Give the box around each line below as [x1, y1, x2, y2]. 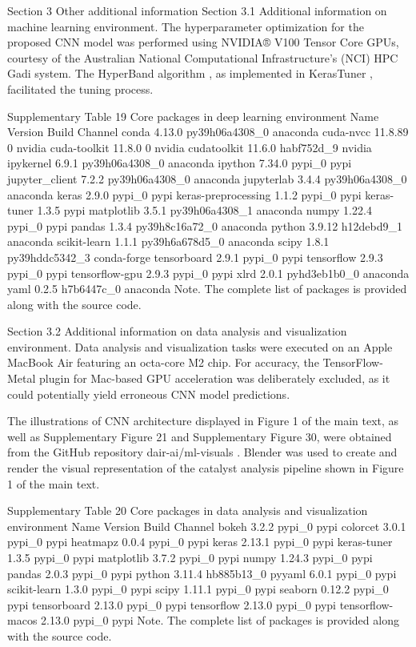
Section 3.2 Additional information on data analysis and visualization [7, 323, 347, 340]
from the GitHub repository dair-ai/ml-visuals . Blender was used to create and [7, 444, 398, 460]
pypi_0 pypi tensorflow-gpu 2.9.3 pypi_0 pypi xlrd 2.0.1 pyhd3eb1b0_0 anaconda [7, 264, 410, 281]
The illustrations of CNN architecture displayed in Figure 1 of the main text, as [7, 412, 399, 429]
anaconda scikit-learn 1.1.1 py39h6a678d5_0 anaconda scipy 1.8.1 [7, 233, 330, 250]
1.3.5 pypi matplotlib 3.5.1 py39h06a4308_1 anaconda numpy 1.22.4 [37, 202, 372, 219]
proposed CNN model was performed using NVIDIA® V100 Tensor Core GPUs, [7, 34, 399, 50]
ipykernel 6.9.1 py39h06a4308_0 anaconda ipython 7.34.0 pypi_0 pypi [7, 155, 352, 171]
